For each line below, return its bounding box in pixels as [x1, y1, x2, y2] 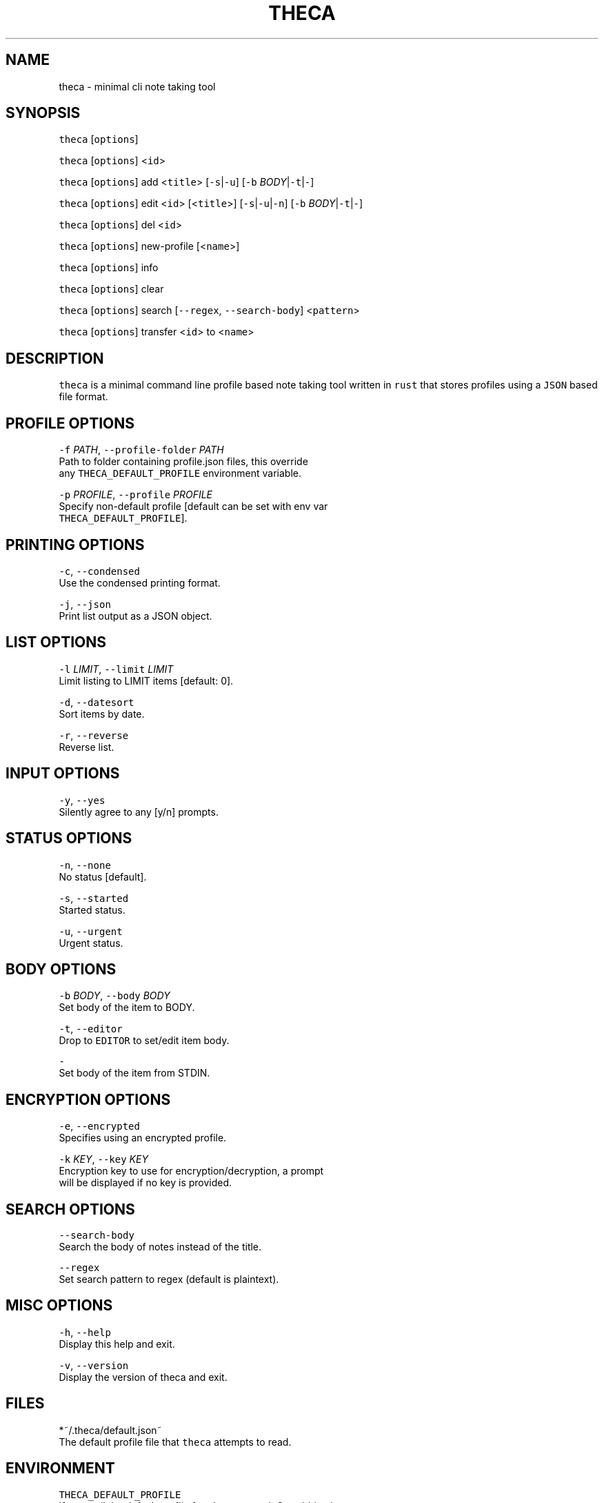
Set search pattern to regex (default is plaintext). [59, 1273, 279, 1286]
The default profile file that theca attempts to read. [59, 1435, 292, 1448]
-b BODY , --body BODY [59, 990, 170, 1002]
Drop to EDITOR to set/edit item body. [59, 1034, 230, 1047]
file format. [59, 391, 108, 403]
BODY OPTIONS [6, 960, 117, 978]
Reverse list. [59, 740, 114, 753]
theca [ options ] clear [59, 283, 164, 295]
